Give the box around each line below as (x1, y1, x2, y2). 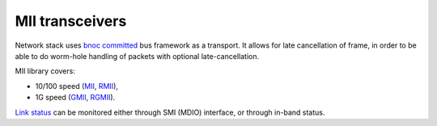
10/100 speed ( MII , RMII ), (35, 81, 119, 90)
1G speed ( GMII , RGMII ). (35, 93, 116, 103)
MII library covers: (15, 66, 76, 76)
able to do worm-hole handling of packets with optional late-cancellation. (15, 51, 259, 61)
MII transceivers (15, 12, 127, 30)
